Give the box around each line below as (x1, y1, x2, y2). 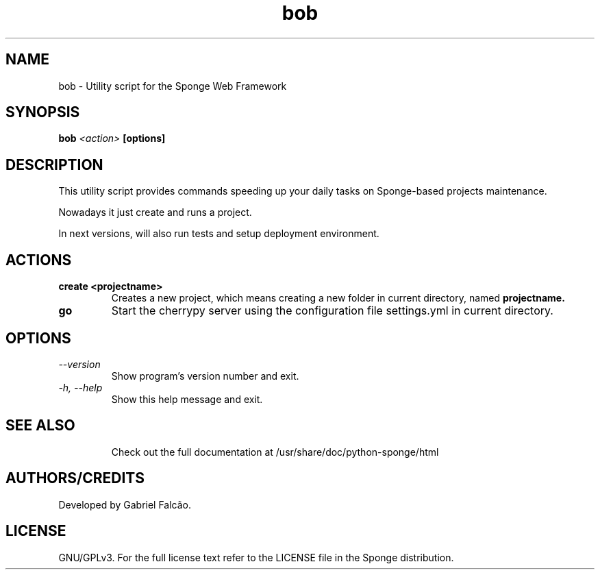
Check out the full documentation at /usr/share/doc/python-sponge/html (111, 445, 439, 458)
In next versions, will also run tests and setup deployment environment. (58, 228, 379, 240)
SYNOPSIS (5, 103, 80, 121)
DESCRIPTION (5, 156, 103, 173)
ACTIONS (5, 251, 72, 269)
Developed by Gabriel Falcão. (58, 498, 192, 511)
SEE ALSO (5, 417, 75, 435)
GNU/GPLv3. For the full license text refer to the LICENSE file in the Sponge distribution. (58, 551, 454, 563)
